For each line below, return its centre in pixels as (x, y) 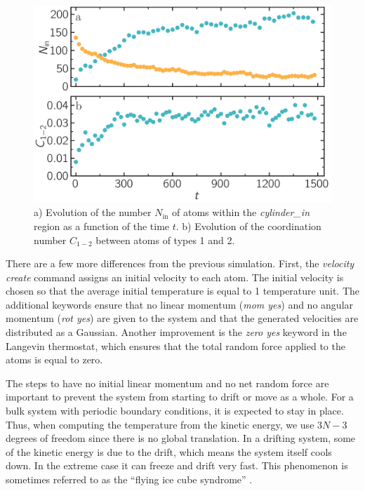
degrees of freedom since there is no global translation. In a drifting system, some (181, 438)
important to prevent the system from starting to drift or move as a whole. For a (180, 397)
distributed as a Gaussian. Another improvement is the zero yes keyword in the (176, 332)
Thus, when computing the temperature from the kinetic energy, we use (160, 424)
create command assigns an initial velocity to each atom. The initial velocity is (175, 277)
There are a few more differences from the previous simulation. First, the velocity (180, 263)
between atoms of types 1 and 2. (165, 240)
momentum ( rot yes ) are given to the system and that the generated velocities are (182, 318)
